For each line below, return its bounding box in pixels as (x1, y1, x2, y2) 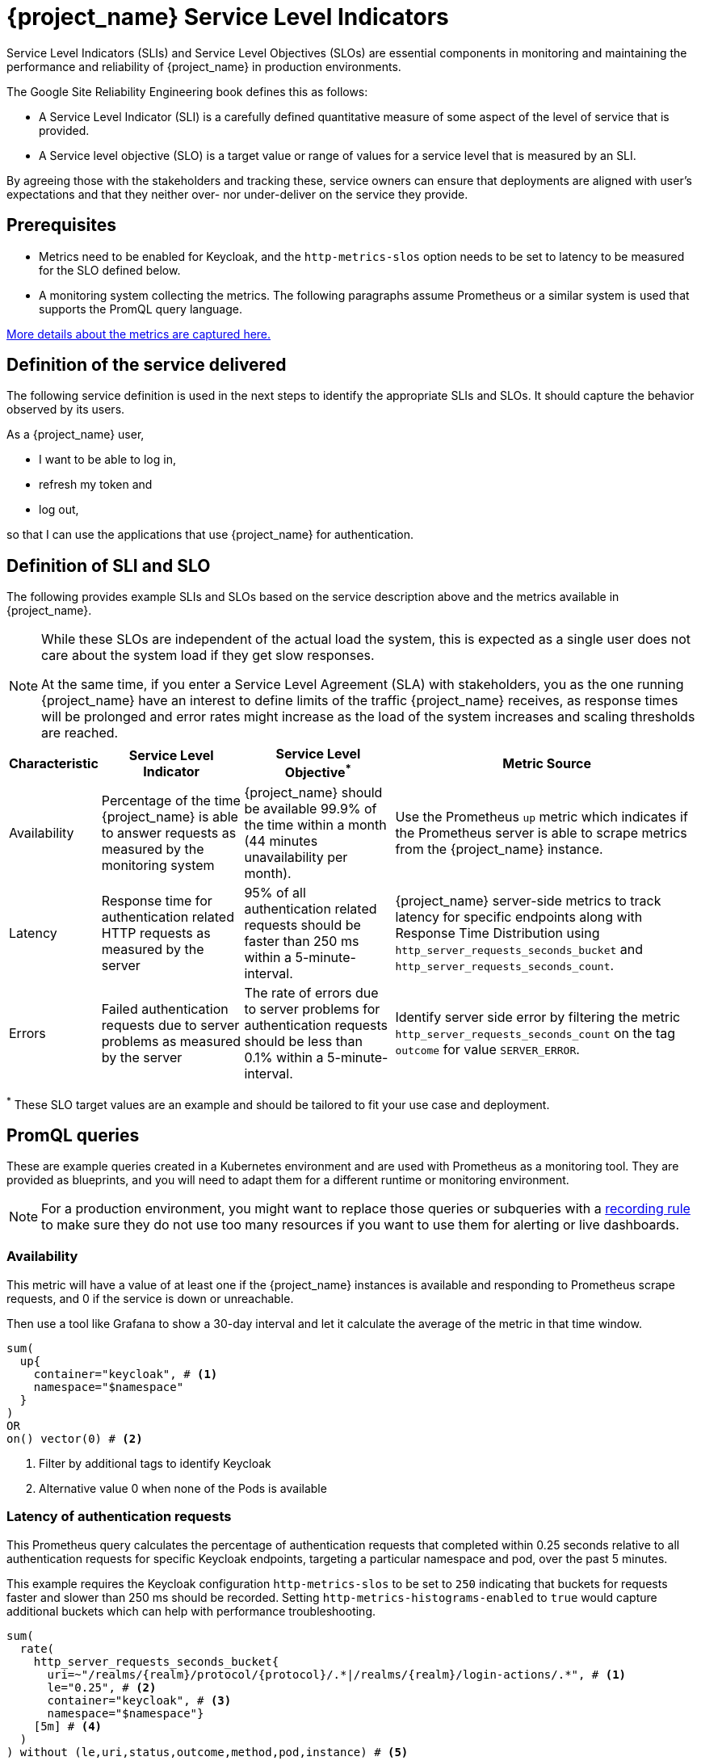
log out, (39, 502, 79, 517)
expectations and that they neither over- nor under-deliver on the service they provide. (6, 187, 468, 201)
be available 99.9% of (244, 800, 377, 817)
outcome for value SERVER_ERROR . (395, 1040, 580, 1057)
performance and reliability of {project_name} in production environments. (6, 59, 401, 74)
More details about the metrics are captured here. (6, 326, 271, 341)
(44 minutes (244, 832, 318, 849)
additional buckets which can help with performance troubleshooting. (6, 1603, 376, 1618)
